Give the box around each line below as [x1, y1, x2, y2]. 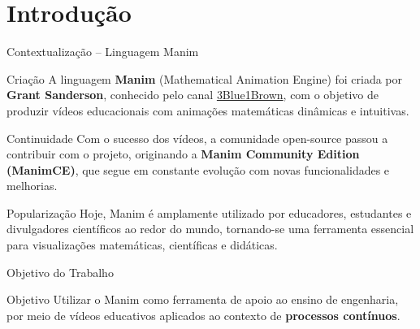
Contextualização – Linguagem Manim [6, 43, 199, 60]
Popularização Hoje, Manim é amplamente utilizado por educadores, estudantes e [6, 204, 412, 221]
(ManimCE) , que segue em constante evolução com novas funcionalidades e [6, 161, 390, 178]
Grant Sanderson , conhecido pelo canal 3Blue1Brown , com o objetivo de [6, 86, 379, 103]
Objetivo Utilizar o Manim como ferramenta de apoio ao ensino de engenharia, [6, 291, 399, 308]
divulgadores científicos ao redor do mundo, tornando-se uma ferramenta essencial [6, 220, 414, 237]
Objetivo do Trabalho [6, 263, 114, 280]
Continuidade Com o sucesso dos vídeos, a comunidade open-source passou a [6, 129, 388, 146]
